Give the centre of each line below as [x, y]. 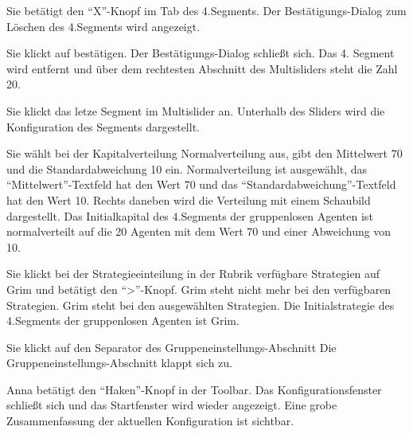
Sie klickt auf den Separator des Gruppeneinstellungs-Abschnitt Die [171, 347]
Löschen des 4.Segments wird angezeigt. [103, 26]
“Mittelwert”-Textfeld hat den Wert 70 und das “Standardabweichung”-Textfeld [201, 184]
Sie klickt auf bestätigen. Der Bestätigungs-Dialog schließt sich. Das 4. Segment [201, 53]
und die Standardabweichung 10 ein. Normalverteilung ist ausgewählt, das [187, 168]
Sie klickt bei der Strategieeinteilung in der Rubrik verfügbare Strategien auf [193, 274]
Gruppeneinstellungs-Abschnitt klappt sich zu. [119, 363]
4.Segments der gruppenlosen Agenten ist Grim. [123, 321]
